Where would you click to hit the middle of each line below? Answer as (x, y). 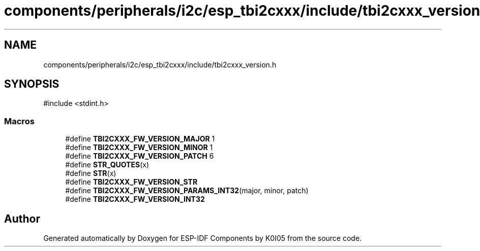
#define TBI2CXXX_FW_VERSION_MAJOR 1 (140, 139)
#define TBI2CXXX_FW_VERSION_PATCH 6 (140, 156)
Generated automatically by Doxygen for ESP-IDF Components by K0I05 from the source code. (203, 238)
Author (22, 219)
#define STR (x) (91, 173)
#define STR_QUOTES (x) (107, 165)
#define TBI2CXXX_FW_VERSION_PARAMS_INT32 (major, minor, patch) (187, 191)
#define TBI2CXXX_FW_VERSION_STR (131, 182)
